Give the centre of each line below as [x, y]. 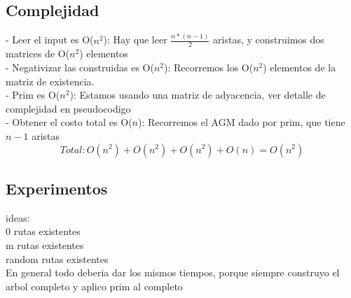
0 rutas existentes [43, 231]
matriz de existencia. [50, 81]
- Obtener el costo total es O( [69, 122]
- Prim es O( [33, 95]
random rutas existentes [57, 258]
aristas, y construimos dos [269, 40]
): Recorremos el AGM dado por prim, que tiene [242, 122]
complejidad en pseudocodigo [68, 108]
